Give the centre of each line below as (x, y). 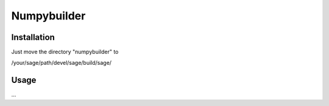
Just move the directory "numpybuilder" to (65, 52)
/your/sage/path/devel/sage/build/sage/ (62, 63)
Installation (33, 37)
